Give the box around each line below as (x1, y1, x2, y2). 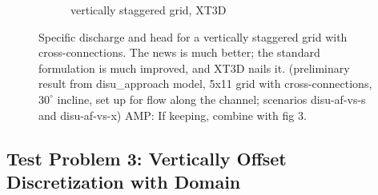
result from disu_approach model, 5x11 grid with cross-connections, (38, 75, 372, 92)
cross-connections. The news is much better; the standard (38, 44, 320, 61)
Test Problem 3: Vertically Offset (6, 145, 287, 170)
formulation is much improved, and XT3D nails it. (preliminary (38, 59, 350, 76)
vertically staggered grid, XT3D (70, 2, 227, 18)
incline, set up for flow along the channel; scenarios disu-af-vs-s (57, 90, 366, 107)
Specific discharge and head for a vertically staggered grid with (38, 28, 348, 45)
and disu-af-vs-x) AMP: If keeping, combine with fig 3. (38, 106, 307, 123)
